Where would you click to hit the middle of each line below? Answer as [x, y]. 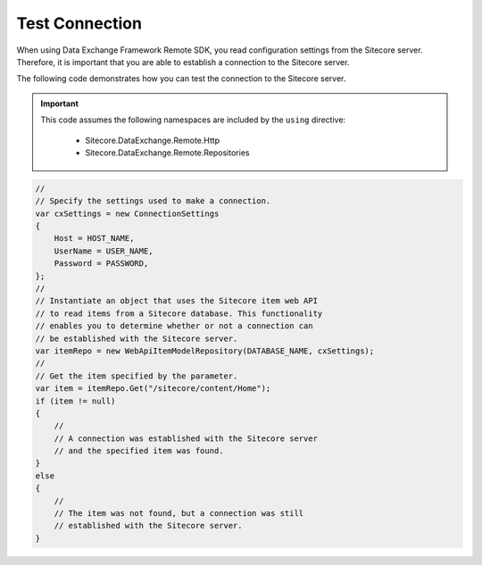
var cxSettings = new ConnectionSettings [127, 213]
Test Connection [79, 23]
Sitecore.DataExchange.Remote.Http [153, 140]
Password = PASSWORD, [101, 264]
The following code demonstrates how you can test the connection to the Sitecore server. [181, 79]
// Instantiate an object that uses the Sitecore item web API [177, 301]
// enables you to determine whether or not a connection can [174, 326]
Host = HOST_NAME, [94, 238]
